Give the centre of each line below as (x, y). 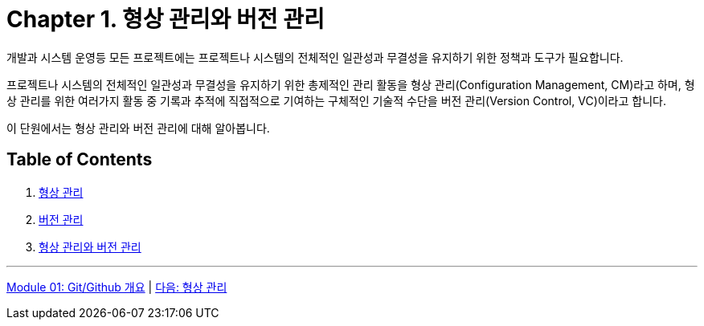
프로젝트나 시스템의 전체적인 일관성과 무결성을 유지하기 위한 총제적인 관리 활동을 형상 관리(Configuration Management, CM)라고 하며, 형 (351, 84)
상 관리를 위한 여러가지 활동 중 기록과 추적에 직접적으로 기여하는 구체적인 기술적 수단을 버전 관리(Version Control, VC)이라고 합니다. (336, 100)
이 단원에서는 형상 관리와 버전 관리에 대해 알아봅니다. (138, 128)
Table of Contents (80, 160)
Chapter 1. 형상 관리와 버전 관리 (166, 19)
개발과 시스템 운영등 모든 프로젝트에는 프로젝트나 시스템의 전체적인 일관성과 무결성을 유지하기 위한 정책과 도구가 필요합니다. (315, 57)
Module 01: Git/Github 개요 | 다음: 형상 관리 (117, 287)
